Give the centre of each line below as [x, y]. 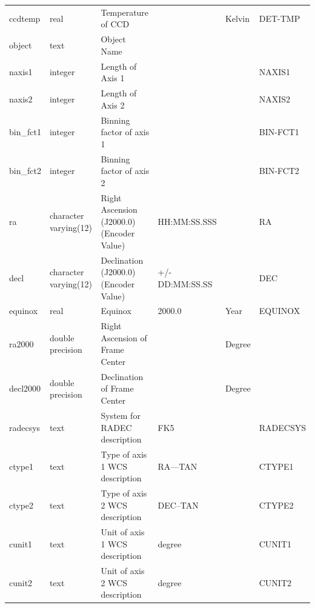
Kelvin [237, 18]
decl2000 [25, 388]
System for [121, 415]
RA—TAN [177, 466]
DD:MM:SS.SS [185, 283]
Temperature [125, 12]
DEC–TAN [178, 505]
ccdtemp [25, 18]
